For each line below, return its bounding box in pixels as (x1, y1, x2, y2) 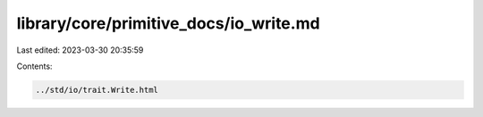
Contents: (16, 61, 53, 71)
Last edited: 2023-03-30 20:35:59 (16, 45, 144, 55)
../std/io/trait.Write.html (35, 85, 158, 95)
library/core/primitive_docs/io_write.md (16, 13, 321, 33)
